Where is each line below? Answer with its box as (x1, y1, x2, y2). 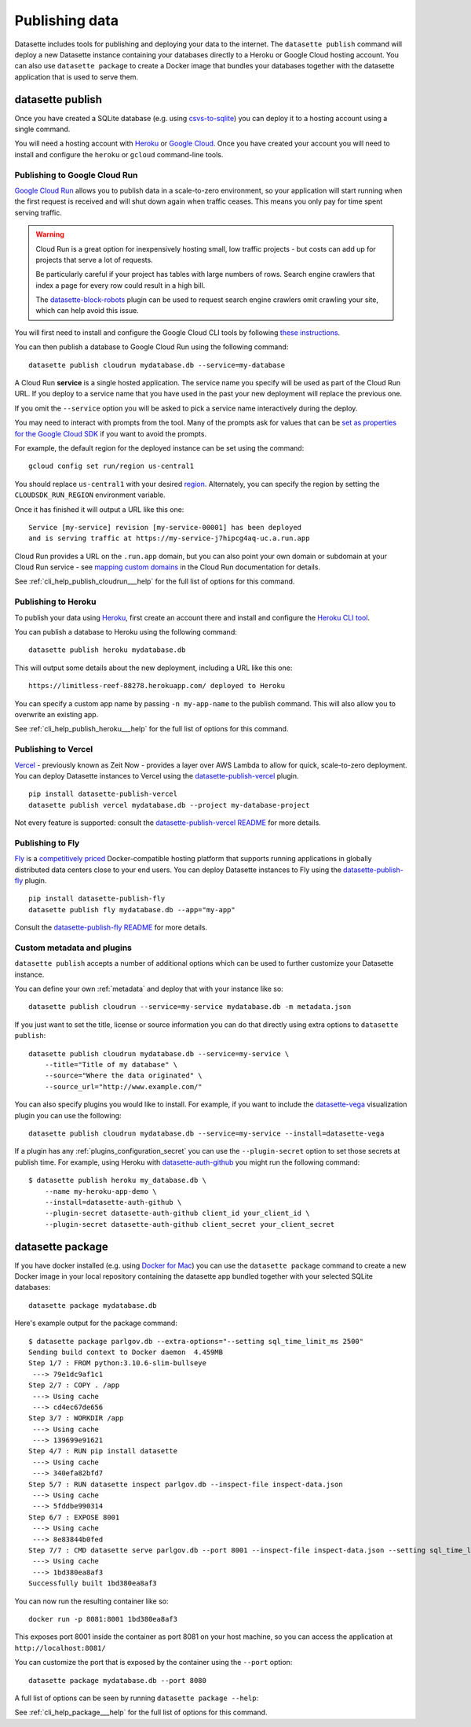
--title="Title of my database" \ (44, 1060, 178, 1070)
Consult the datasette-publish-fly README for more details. (14, 922, 208, 932)
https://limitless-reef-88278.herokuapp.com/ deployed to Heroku (28, 681, 286, 690)
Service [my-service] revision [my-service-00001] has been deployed (28, 523, 302, 532)
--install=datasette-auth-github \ (44, 1198, 182, 1206)
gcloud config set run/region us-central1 (28, 462, 195, 471)
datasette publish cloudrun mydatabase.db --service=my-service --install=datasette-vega (28, 1129, 385, 1138)
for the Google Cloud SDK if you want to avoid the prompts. (14, 429, 207, 438)
